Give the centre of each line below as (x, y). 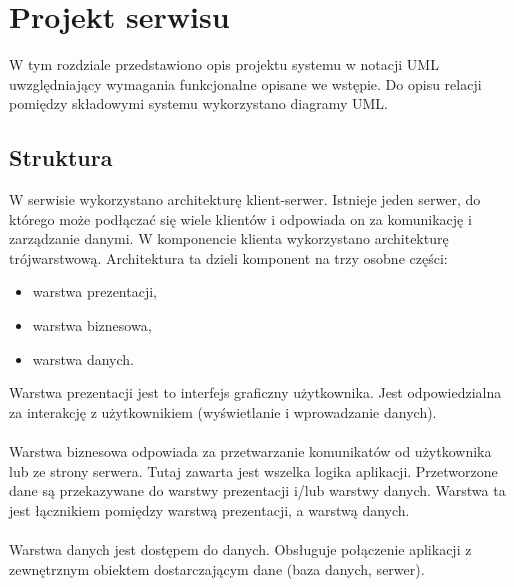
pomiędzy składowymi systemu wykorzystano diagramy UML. (198, 103)
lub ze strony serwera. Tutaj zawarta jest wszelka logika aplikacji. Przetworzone (253, 470)
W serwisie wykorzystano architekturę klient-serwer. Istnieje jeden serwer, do (245, 199)
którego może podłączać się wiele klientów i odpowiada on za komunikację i (240, 218)
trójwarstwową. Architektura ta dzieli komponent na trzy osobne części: (228, 257)
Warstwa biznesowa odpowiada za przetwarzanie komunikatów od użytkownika (250, 451)
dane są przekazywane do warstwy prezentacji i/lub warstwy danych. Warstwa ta (257, 490)
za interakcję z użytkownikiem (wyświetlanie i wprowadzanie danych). (223, 411)
